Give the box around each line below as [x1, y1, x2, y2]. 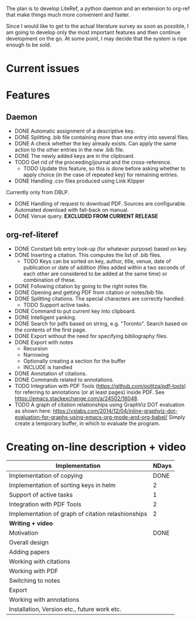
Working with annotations [9, 595, 80, 603]
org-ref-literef [6, 230, 59, 239]
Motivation [9, 528, 39, 536]
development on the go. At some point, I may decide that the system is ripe [6, 35, 187, 42]
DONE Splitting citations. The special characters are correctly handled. [14, 295, 185, 302]
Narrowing [23, 352, 49, 358]
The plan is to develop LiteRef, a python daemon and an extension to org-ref [6, 5, 190, 12]
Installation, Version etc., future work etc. [9, 605, 122, 613]
